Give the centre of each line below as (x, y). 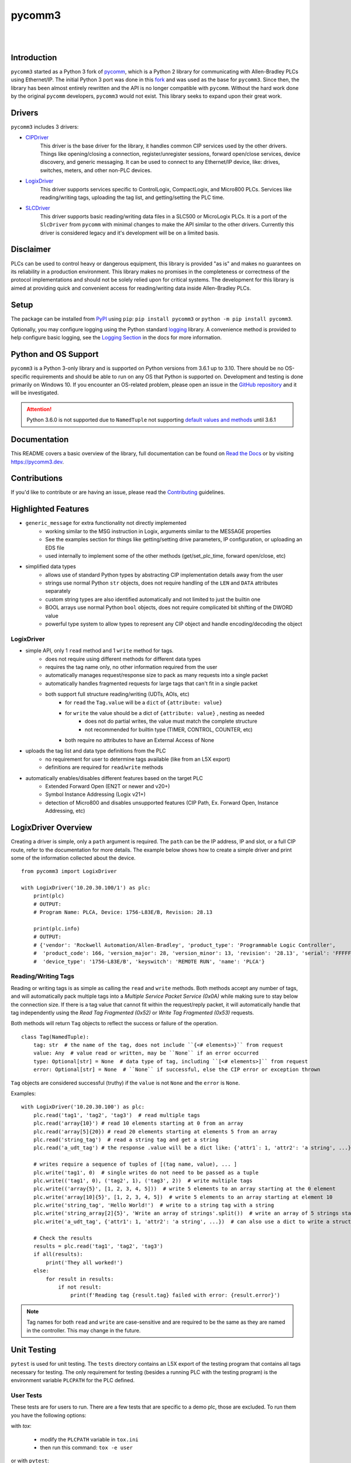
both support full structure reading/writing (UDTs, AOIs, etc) (117, 694)
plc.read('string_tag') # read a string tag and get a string (126, 1139)
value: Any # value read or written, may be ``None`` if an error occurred (146, 1053)
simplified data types (51, 566)
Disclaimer (31, 250)
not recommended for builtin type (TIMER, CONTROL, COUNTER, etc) (169, 729)
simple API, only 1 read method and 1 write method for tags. (99, 651)
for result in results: (80, 1279)
